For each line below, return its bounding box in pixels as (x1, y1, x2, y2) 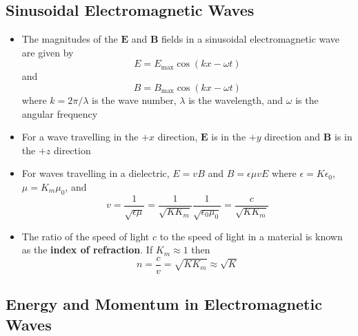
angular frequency (21, 106, 98, 120)
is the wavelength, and (188, 92, 284, 107)
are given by (21, 45, 74, 59)
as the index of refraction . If (21, 242, 153, 257)
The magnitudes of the (21, 32, 118, 46)
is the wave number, (92, 92, 177, 107)
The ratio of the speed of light (21, 229, 150, 243)
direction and (264, 129, 321, 144)
